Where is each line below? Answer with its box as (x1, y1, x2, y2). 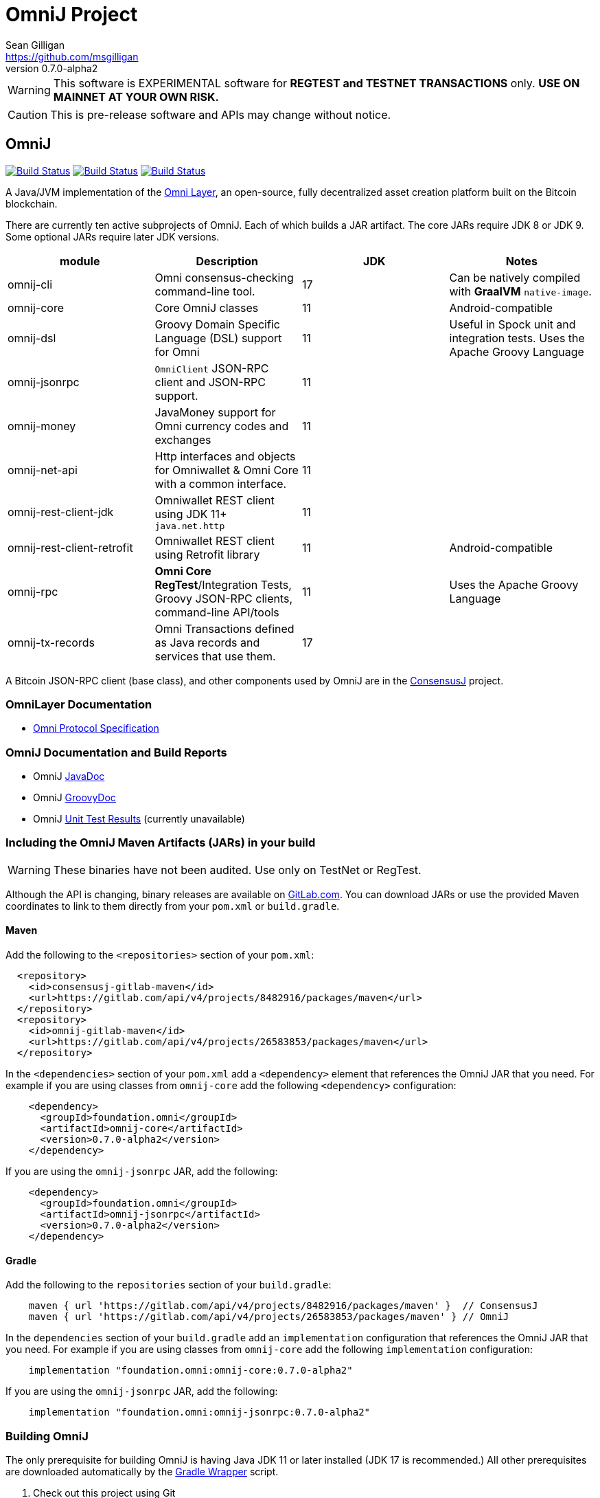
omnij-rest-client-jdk (8, 505, 114, 519)
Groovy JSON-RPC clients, (154, 591, 293, 605)
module (60, 254, 100, 268)
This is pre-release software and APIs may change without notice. (50, 107, 391, 122)
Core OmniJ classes (154, 300, 259, 315)
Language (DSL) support (154, 331, 282, 345)
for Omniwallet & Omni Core (154, 462, 299, 477)
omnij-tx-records (8, 635, 95, 649)
